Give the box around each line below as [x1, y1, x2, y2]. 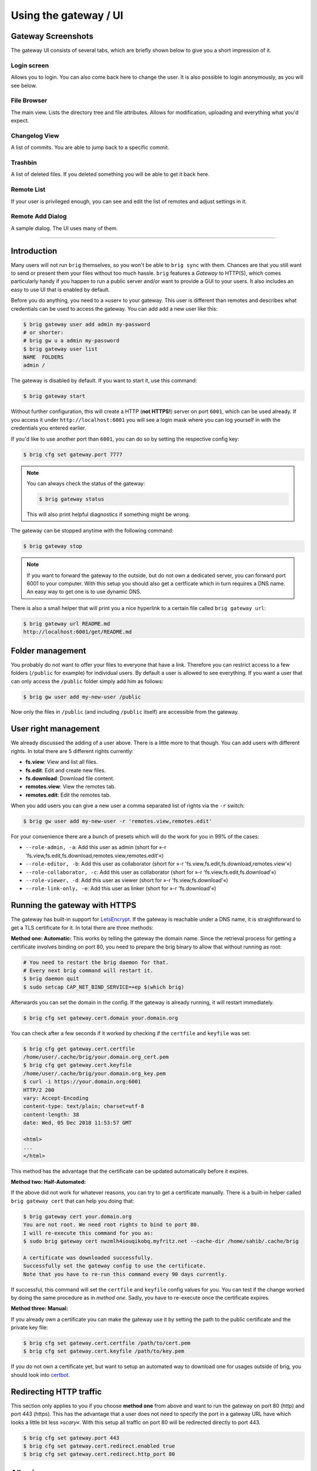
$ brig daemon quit [23, 976, 79, 982]
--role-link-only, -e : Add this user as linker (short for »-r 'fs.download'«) [25, 885, 217, 892]
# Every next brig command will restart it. [23, 967, 154, 974]
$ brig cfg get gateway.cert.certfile [23, 1045, 135, 1052]
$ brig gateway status [39, 495, 104, 502]
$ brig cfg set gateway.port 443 [23, 1435, 120, 1441]
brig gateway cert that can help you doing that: [11, 1197, 134, 1204]
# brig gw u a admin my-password [23, 337, 120, 344]
